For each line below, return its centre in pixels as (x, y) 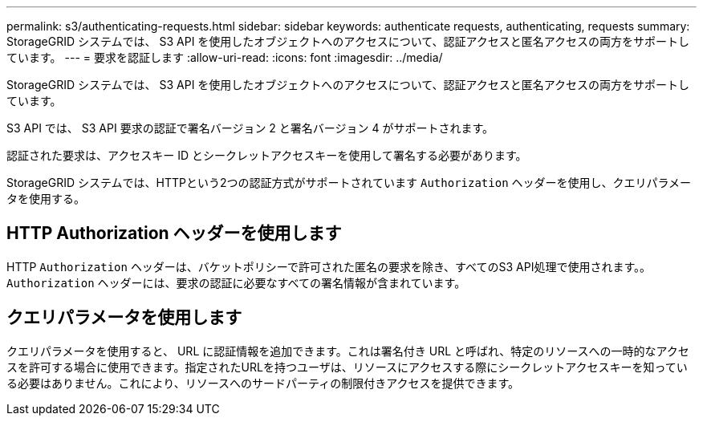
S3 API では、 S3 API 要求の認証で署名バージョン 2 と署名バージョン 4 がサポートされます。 (250, 128)
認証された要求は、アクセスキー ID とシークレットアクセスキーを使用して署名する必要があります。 (267, 155)
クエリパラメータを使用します (124, 318)
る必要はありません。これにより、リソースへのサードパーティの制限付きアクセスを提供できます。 (263, 383)
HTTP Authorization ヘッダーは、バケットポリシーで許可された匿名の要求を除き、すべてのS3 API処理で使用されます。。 (329, 266)
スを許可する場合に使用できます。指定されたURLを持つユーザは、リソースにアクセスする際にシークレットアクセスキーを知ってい (347, 367)
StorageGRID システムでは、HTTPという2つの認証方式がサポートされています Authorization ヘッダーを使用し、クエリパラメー (349, 183)
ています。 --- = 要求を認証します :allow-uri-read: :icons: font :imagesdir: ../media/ (225, 57)
